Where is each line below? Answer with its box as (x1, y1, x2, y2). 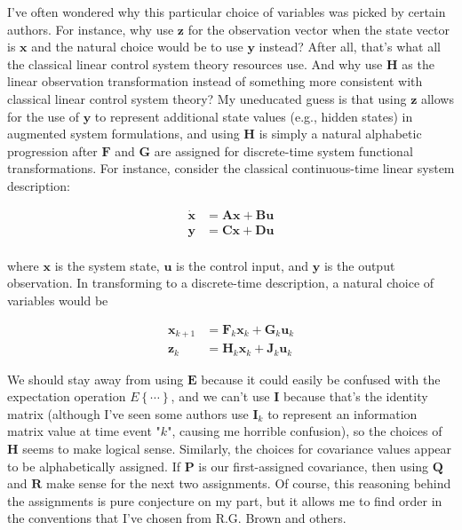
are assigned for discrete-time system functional (154, 141, 413, 160)
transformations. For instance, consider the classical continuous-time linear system (7, 159, 455, 178)
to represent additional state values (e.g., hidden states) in (94, 107, 413, 125)
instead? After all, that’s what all (259, 37, 441, 56)
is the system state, (54, 256, 160, 274)
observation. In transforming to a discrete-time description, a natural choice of (7, 273, 434, 292)
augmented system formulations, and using (7, 124, 240, 143)
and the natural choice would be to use (31, 37, 243, 56)
